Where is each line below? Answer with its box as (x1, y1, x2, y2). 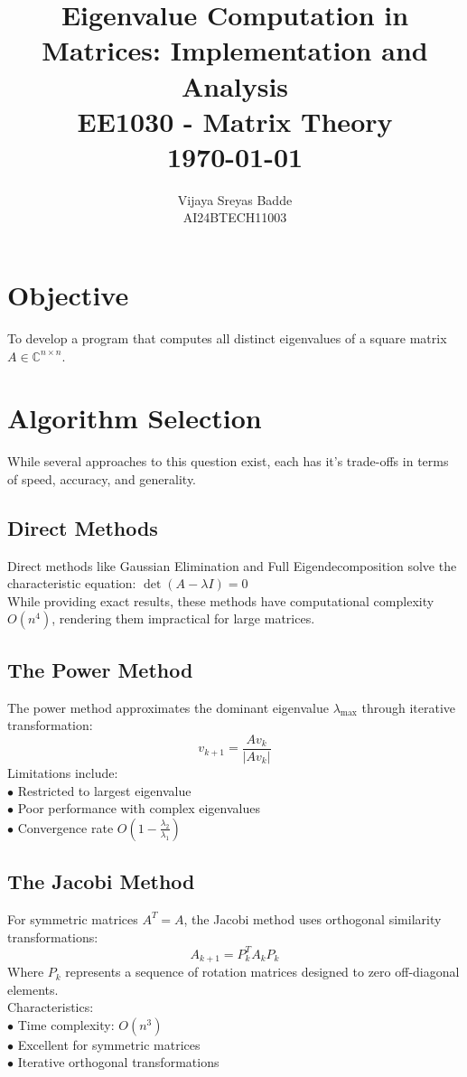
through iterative (361, 698, 456, 716)
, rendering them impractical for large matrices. (51, 609, 315, 628)
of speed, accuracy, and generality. (7, 469, 197, 488)
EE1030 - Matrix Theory (77, 102, 393, 139)
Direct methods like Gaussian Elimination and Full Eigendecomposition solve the (7, 556, 457, 575)
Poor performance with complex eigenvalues (17, 799, 260, 818)
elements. (7, 979, 59, 998)
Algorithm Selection (7, 399, 262, 436)
